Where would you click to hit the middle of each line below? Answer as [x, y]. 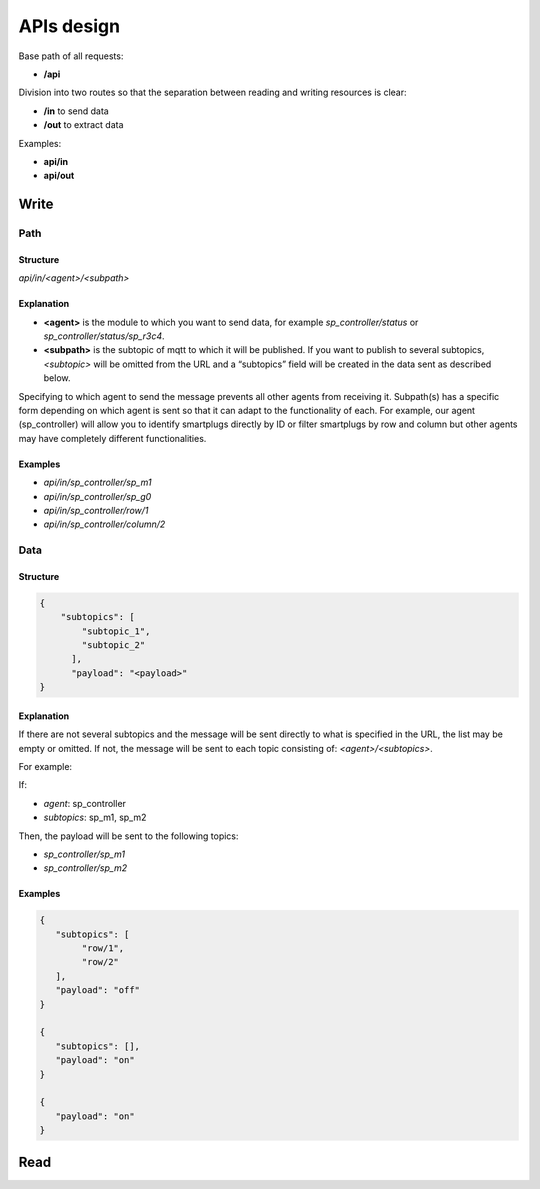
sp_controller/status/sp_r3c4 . [104, 336]
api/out [59, 176]
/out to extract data [83, 125]
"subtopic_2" [113, 645]
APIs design [69, 26]
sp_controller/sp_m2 [85, 868]
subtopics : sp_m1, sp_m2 [95, 817]
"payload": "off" [97, 990]
